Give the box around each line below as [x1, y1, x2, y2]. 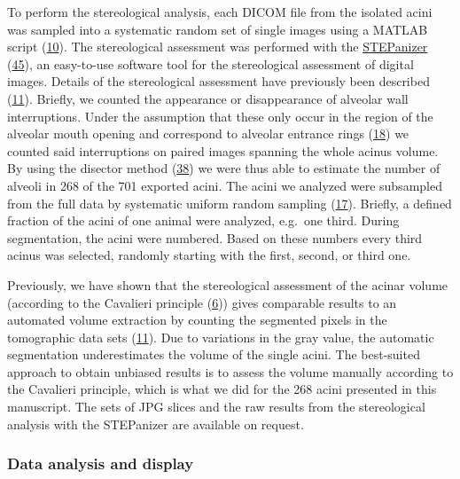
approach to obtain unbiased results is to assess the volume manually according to [7, 362, 454, 381]
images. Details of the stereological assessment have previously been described [7, 72, 430, 90]
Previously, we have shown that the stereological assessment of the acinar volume [7, 275, 448, 294]
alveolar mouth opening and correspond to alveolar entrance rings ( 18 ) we [7, 124, 409, 143]
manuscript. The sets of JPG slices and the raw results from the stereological [7, 397, 425, 416]
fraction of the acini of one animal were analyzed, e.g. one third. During [7, 211, 400, 230]
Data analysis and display [7, 452, 194, 475]
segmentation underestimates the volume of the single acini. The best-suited [7, 345, 420, 364]
